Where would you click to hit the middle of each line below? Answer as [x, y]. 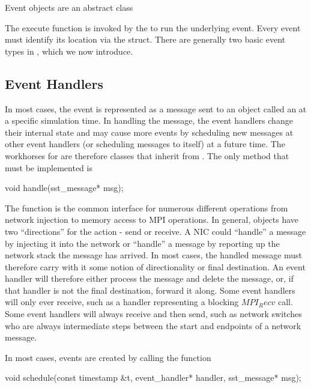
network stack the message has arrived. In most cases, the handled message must [154, 255]
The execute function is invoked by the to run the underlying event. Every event [153, 27]
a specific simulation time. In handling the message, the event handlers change [149, 120]
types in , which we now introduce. [69, 51]
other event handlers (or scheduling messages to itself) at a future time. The [145, 144]
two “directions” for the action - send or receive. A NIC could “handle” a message [155, 231]
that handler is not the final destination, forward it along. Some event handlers [150, 290]
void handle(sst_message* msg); [64, 188]
